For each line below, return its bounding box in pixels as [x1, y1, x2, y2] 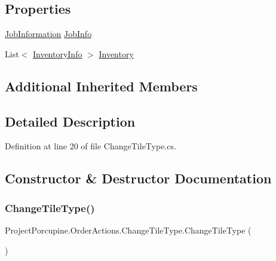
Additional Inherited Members [5, 76, 198, 95]
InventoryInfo [32, 47, 82, 60]
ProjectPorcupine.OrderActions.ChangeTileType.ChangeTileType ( [5, 223, 252, 236]
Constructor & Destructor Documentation [5, 169, 272, 188]
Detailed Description [5, 112, 136, 130]
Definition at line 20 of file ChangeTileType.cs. [5, 140, 176, 152]
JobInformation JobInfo [5, 27, 92, 40]
